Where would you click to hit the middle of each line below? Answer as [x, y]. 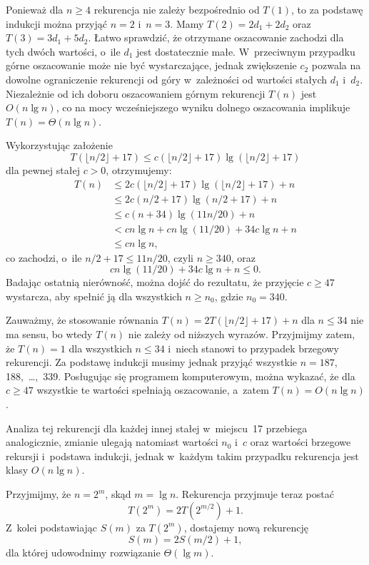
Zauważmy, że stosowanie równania [82, 320]
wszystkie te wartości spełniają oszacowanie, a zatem [153, 390]
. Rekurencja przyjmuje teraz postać [255, 494]
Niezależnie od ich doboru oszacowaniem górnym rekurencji [136, 93]
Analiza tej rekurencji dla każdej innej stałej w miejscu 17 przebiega [157, 428]
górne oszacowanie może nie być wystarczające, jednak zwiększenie [151, 65]
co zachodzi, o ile [44, 257]
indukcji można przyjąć [57, 23]
